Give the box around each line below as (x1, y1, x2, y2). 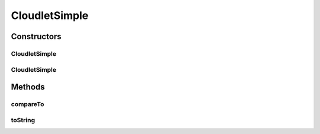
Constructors (11, 31, 62, 42)
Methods (11, 82, 45, 92)
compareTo (11, 100, 44, 109)
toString (11, 116, 36, 124)
